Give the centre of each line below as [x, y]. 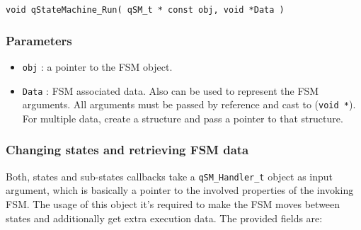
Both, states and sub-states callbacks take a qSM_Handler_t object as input [170, 176]
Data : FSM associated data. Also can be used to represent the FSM [171, 90]
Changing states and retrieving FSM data [127, 150]
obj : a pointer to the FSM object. [97, 66]
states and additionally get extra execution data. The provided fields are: [164, 218]
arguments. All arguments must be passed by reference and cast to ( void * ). [189, 104]
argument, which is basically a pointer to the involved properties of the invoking [180, 190]
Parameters [39, 40]
